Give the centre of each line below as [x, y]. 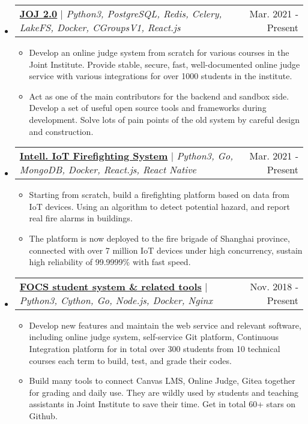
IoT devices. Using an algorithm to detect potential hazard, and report [159, 206]
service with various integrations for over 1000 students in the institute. [161, 76]
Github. [43, 415]
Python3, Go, [205, 156]
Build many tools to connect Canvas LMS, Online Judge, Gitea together [162, 381]
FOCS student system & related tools [110, 286]
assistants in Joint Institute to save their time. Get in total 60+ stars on [162, 404]
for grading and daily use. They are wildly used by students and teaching [164, 392]
